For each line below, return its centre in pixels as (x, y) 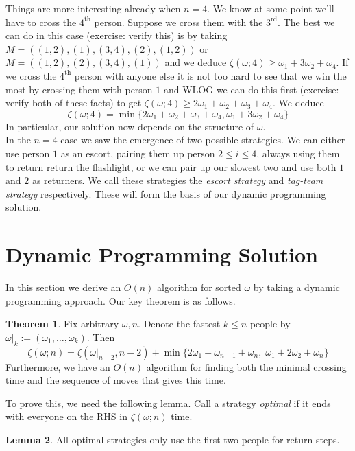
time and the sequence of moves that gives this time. (116, 380)
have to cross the (41, 22)
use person (28, 153)
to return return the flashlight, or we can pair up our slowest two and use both (171, 166)
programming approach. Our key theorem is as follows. (121, 300)
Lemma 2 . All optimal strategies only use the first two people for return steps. (173, 439)
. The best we (306, 22)
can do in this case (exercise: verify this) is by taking (117, 35)
